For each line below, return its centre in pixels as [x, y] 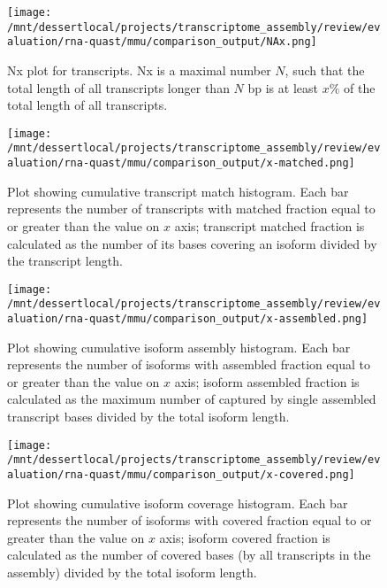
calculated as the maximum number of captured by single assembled [192, 399]
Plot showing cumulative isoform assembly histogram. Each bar [179, 347]
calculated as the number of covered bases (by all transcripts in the [189, 555]
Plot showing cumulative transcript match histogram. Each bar [178, 191]
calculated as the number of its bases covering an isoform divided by [192, 243]
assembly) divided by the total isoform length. [132, 572]
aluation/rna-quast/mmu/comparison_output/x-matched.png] [181, 163]
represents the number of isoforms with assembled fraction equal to [189, 364]
